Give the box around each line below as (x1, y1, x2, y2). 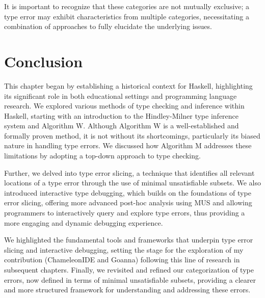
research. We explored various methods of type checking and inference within (4, 100, 245, 111)
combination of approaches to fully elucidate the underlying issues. (4, 21, 212, 32)
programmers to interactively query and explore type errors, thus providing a (4, 207, 245, 218)
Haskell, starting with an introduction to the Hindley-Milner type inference (4, 110, 239, 121)
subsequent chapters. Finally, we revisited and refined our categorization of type (4, 264, 254, 275)
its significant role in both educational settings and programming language (4, 90, 237, 101)
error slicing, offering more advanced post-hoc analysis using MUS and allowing (4, 197, 252, 208)
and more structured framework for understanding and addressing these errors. (4, 284, 251, 295)
